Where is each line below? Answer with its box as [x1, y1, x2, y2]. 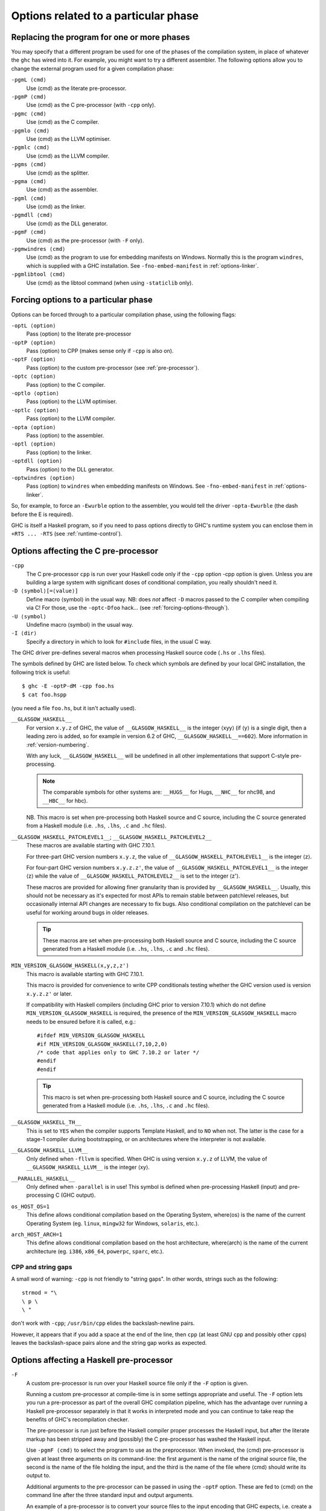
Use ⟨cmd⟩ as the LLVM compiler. [26, 152, 110, 160]
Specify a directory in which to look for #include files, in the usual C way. [26, 638, 212, 645]
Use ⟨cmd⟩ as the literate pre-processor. [26, 85, 127, 92]
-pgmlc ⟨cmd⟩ [11, 144, 50, 151]
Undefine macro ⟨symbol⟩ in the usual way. [26, 621, 133, 628]
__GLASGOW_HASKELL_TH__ [11, 1119, 81, 1126]
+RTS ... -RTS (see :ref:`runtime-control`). [11, 530, 123, 537]
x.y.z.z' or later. [26, 990, 72, 997]
